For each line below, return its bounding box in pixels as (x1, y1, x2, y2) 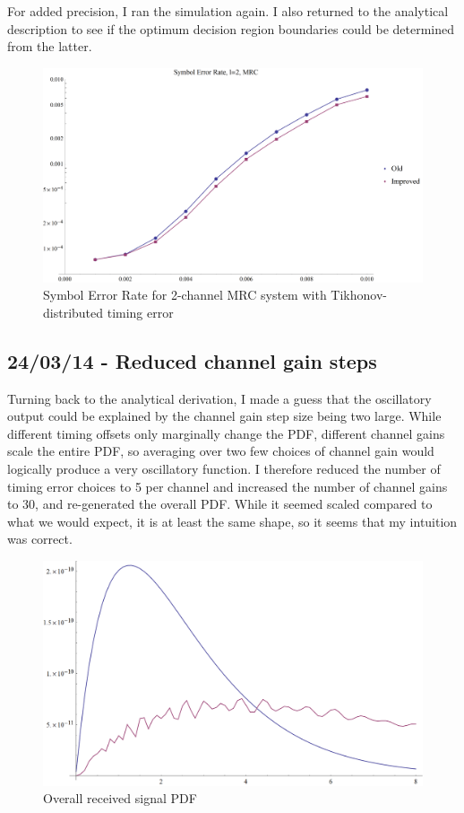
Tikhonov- (331, 285, 387, 304)
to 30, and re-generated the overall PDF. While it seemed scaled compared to (7, 494, 433, 513)
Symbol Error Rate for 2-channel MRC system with (43, 285, 327, 304)
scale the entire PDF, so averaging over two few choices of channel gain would (7, 441, 434, 460)
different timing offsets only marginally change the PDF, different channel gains (7, 424, 445, 442)
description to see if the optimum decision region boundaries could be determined (7, 19, 455, 38)
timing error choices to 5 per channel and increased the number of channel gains (7, 476, 448, 495)
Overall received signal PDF (43, 789, 197, 808)
